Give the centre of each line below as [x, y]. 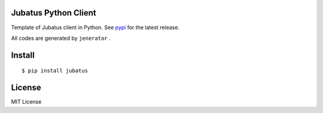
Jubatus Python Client [54, 13]
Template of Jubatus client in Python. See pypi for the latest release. [95, 27]
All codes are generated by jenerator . [61, 38]
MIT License [26, 102]
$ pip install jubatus [55, 71]
